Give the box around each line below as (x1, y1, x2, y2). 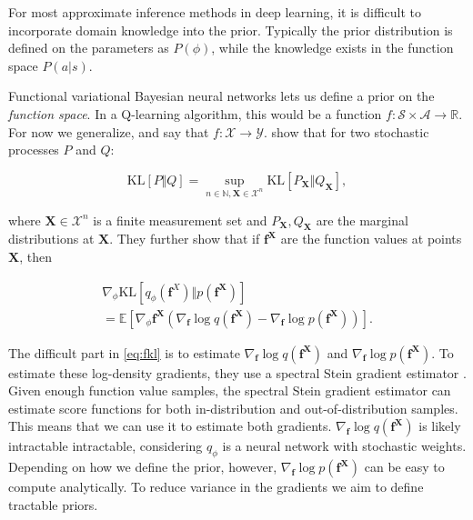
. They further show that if (109, 229, 260, 248)
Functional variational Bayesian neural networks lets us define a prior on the (8, 86, 435, 105)
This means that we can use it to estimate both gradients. (8, 416, 332, 435)
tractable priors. (8, 495, 98, 514)
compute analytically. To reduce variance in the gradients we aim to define (8, 477, 424, 496)
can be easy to (364, 457, 445, 476)
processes (8, 140, 59, 159)
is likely (418, 416, 461, 435)
